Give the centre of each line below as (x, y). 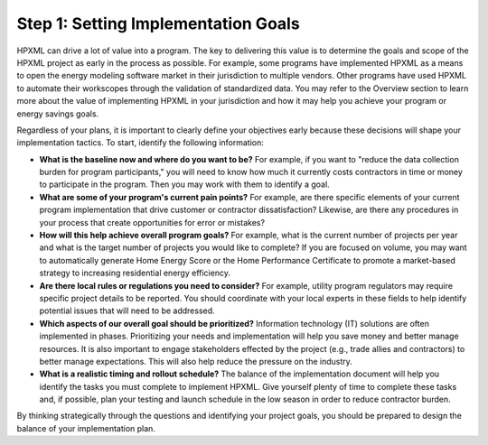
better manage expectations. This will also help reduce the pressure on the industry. (196, 361)
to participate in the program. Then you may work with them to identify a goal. (184, 184)
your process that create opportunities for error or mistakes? (152, 222)
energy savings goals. (58, 114)
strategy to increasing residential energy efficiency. (135, 273)
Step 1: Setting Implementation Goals (158, 23)
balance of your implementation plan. (86, 428)
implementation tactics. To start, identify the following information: (140, 143)
